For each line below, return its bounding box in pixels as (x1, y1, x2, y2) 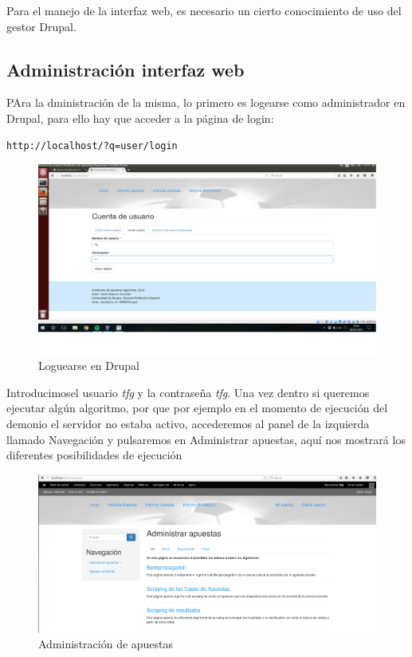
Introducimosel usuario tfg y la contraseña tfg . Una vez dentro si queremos (6, 384, 370, 400)
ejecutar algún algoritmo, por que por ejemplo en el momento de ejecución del (6, 399, 388, 416)
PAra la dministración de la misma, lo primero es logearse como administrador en (6, 94, 406, 111)
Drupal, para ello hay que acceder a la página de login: (6, 109, 274, 126)
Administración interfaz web (6, 57, 245, 81)
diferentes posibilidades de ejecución (6, 447, 182, 463)
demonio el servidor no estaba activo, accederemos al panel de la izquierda (6, 415, 370, 432)
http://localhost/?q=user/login (6, 140, 178, 151)
